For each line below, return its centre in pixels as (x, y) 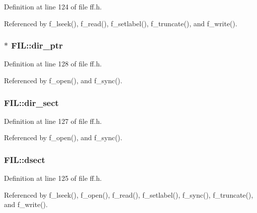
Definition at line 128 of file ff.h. (53, 64)
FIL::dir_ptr (37, 45)
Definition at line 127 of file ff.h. (53, 121)
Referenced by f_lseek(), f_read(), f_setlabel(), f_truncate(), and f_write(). (121, 23)
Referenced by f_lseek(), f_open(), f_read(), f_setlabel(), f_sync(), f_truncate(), (129, 194)
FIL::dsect (25, 159)
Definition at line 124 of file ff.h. (53, 6)
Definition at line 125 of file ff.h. (53, 178)
